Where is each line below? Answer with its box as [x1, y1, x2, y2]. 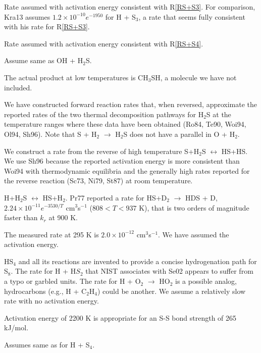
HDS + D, [185, 192, 218, 203]
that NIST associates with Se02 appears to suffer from [85, 266, 253, 276]
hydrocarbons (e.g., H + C [4, 285, 87, 296]
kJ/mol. [4, 322, 29, 333]
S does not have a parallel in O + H [123, 128, 235, 139]
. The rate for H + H [11, 266, 76, 276]
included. [4, 82, 32, 92]
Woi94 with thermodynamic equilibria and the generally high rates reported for [4, 165, 250, 176]
